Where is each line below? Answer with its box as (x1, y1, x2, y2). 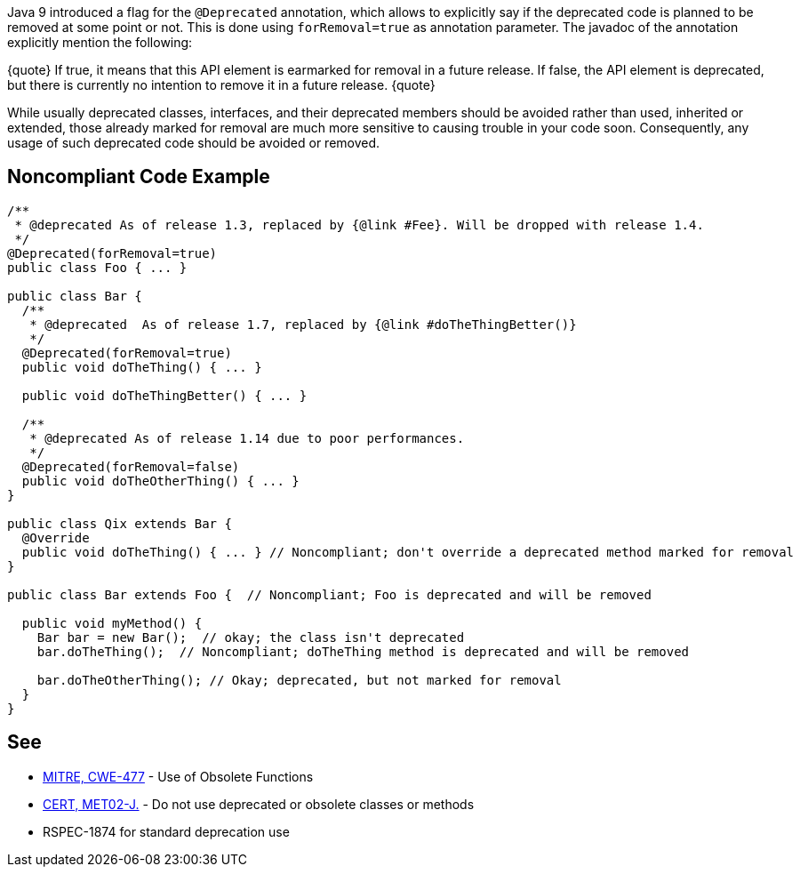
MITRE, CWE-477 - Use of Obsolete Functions (43, 768, 314, 784)
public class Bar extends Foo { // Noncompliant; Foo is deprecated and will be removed (7, 587, 652, 602)
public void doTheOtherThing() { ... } (21, 473, 300, 488)
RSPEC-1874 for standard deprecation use (43, 823, 290, 839)
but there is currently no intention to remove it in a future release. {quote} (7, 77, 436, 92)
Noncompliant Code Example (7, 165, 270, 188)
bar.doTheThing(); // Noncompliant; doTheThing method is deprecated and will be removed (36, 644, 690, 659)
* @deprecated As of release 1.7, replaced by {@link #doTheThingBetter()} (29, 317, 577, 332)
